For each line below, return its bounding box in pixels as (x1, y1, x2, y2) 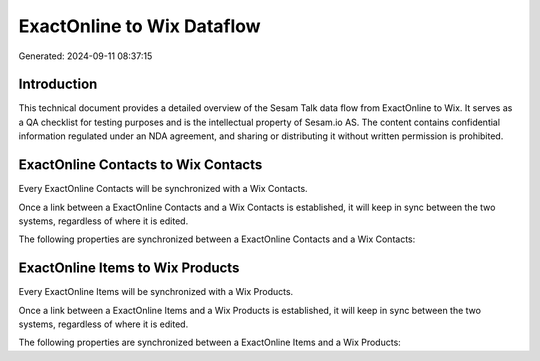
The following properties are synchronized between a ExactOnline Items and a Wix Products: (18, 336, 402, 349)
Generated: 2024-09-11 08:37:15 (18, 50, 153, 62)
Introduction (18, 76, 98, 93)
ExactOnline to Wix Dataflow (18, 15, 261, 37)
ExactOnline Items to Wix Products (18, 260, 240, 277)
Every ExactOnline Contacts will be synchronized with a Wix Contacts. (18, 183, 309, 195)
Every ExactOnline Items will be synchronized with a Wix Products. (18, 286, 294, 298)
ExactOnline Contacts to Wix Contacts (18, 156, 263, 174)
